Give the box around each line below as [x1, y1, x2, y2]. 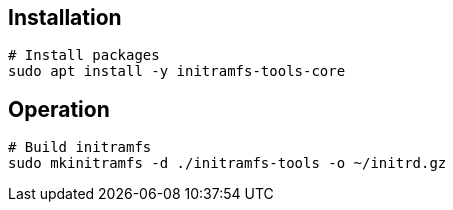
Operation [8, 96, 110, 122]
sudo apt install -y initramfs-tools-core [8, 63, 346, 80]
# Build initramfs [8, 139, 152, 156]
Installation [8, 5, 122, 30]
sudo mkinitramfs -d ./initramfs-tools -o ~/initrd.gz [8, 155, 447, 172]
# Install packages [8, 47, 160, 64]
